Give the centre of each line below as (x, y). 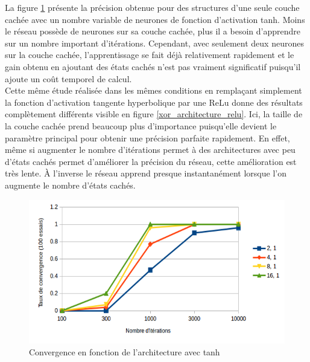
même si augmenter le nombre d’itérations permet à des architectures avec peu (150, 150)
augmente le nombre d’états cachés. (70, 185)
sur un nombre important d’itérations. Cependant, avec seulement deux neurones (154, 43)
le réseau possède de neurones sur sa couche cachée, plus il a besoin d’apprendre (153, 31)
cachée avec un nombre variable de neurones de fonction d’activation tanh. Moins (155, 19)
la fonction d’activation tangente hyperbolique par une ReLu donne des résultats (154, 102)
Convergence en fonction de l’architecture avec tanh (125, 351)
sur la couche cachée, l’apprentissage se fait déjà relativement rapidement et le (150, 55)
